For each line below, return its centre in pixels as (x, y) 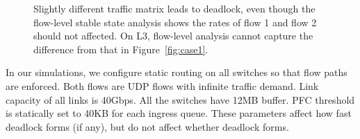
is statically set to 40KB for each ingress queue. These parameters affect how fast (179, 113)
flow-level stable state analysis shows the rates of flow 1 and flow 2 (175, 22)
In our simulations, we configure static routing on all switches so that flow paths (177, 72)
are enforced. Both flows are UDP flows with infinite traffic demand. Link (162, 85)
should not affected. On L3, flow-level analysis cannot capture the (173, 36)
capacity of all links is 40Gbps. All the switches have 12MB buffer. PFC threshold (180, 99)
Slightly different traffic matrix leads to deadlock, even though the (174, 8)
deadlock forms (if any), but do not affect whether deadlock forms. (147, 126)
